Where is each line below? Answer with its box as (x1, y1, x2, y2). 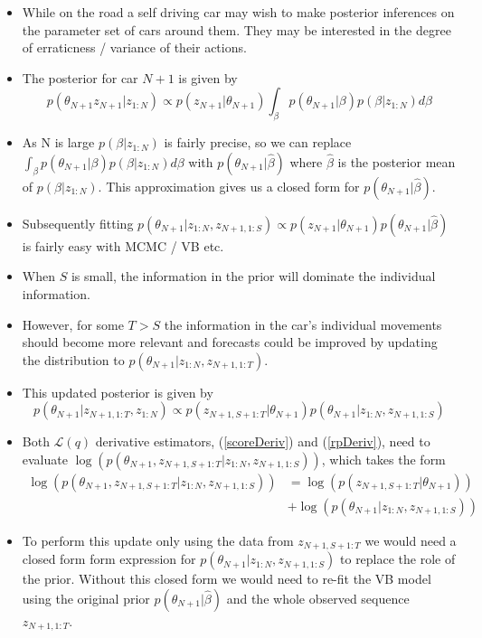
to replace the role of (340, 549, 456, 568)
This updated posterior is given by (22, 382, 213, 401)
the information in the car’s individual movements (164, 314, 442, 333)
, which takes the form (321, 449, 446, 468)
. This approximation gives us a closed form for (98, 176, 360, 195)
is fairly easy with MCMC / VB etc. (22, 236, 224, 255)
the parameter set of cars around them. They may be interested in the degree (22, 20, 451, 39)
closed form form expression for (22, 549, 196, 568)
